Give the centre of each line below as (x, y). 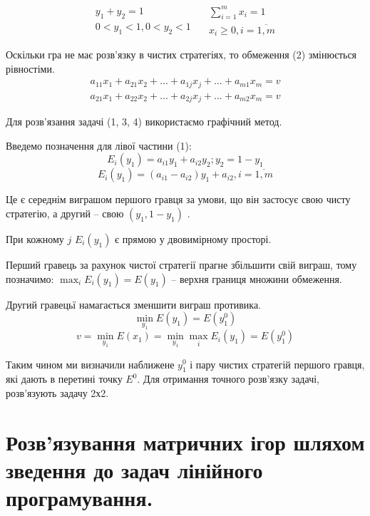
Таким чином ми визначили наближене (90, 364)
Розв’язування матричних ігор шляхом (185, 442)
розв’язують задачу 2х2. (57, 392)
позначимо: (30, 278)
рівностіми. (30, 68)
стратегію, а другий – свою (65, 213)
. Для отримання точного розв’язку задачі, (228, 379)
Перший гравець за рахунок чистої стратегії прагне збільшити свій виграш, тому (181, 264)
